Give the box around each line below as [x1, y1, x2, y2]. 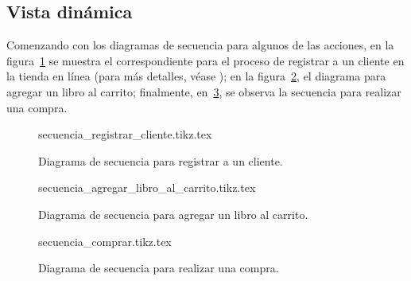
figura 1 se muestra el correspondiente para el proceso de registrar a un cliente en [6, 52, 405, 68]
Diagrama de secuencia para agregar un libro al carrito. [38, 205, 308, 222]
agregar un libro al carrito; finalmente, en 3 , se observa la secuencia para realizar [6, 83, 401, 100]
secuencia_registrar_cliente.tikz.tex [38, 126, 212, 142]
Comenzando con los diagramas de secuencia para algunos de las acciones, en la [6, 37, 394, 53]
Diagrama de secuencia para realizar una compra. [38, 260, 279, 276]
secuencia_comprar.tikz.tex [38, 232, 172, 249]
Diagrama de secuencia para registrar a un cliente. [38, 152, 283, 169]
